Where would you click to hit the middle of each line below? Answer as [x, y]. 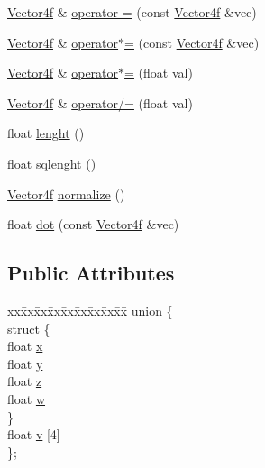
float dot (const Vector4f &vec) [93, 224]
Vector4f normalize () [66, 193]
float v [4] [34, 434]
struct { [29, 328]
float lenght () [46, 133]
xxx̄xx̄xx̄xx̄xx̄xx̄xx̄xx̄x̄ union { [90, 310]
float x [25, 346]
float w [27, 398]
